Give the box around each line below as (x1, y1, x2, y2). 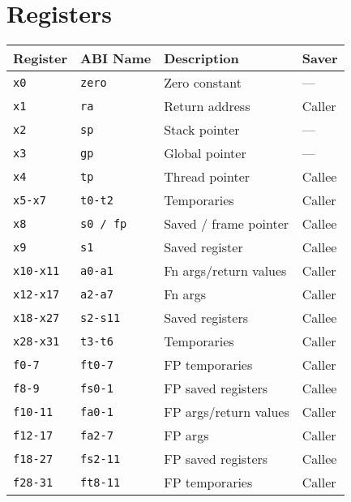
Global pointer (164, 144, 246, 163)
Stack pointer (164, 120, 240, 139)
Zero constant (164, 73, 242, 92)
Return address (164, 97, 250, 116)
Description (164, 49, 239, 68)
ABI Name (79, 49, 152, 68)
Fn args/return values (164, 261, 287, 281)
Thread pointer (164, 167, 250, 187)
